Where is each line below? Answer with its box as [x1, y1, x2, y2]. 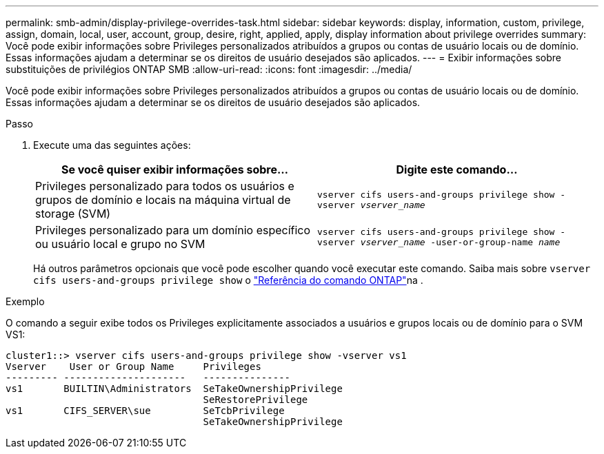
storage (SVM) [35, 207, 111, 220]
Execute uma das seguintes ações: [33, 139, 191, 151]
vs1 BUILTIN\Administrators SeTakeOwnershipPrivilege [6, 383, 343, 394]
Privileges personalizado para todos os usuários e [35, 179, 294, 193]
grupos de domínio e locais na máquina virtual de [35, 193, 291, 207]
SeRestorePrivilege [203, 394, 308, 405]
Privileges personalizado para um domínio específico [35, 223, 311, 237]
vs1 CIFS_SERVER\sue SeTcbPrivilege [6, 405, 285, 416]
